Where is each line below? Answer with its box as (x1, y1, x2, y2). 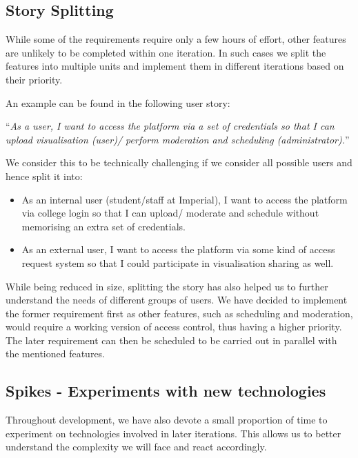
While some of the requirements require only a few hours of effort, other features (6, 32, 346, 46)
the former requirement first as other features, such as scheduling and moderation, (6, 306, 353, 320)
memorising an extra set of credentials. (21, 219, 186, 233)
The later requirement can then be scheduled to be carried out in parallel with (6, 332, 337, 347)
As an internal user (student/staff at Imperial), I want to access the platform (21, 192, 348, 206)
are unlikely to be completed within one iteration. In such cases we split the (6, 45, 326, 59)
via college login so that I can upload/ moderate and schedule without (21, 206, 319, 220)
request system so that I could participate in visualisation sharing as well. (21, 255, 334, 270)
